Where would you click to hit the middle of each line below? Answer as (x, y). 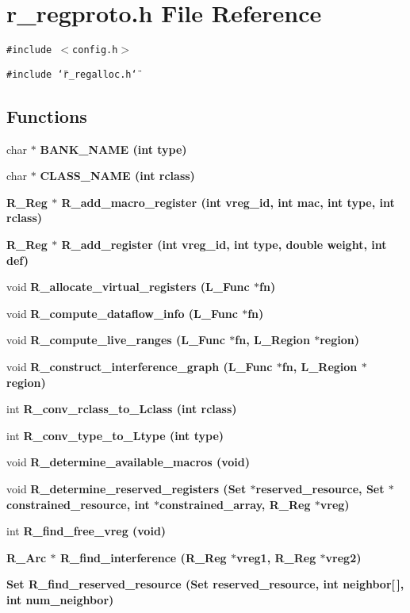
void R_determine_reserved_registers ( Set (126, 488)
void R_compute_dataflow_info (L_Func (122, 313)
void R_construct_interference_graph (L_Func (140, 366)
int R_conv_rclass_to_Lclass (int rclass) (122, 409)
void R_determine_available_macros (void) (128, 462)
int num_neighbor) (60, 599)
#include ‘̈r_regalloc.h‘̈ (72, 74)
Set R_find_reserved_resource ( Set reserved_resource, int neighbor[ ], (205, 584)
